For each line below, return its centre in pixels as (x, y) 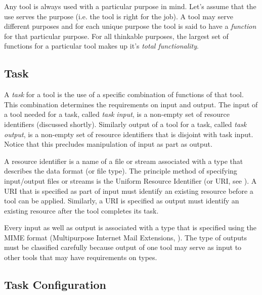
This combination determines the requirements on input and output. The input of (131, 104)
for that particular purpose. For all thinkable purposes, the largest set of (116, 36)
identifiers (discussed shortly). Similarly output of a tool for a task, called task (125, 124)
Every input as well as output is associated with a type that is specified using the (130, 227)
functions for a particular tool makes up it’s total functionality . (101, 46)
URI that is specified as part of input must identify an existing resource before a (129, 191)
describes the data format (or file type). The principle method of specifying (121, 171)
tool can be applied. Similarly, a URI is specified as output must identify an (122, 201)
